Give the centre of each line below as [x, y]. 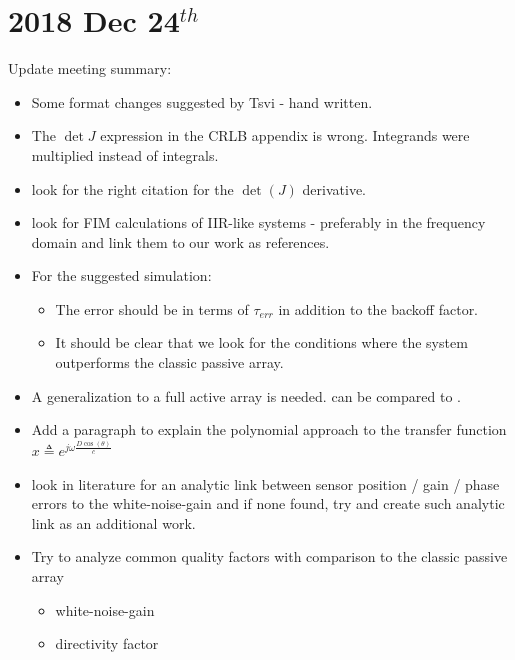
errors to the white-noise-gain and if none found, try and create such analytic [268, 503]
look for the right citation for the [132, 188]
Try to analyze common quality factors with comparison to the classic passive [269, 556]
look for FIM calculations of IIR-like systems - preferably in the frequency [258, 222]
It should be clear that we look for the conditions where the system [261, 342]
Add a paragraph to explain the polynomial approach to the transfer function [269, 429]
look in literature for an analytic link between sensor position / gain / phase [265, 483]
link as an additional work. [113, 522]
